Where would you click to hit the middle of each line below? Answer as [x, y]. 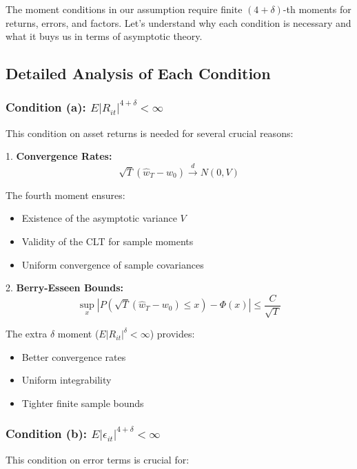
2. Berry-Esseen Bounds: [65, 288]
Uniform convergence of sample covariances [113, 264]
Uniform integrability [67, 380]
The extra [27, 334]
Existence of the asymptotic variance [99, 218]
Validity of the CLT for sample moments [108, 241]
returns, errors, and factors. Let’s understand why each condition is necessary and [178, 22]
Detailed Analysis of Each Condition [138, 73]
